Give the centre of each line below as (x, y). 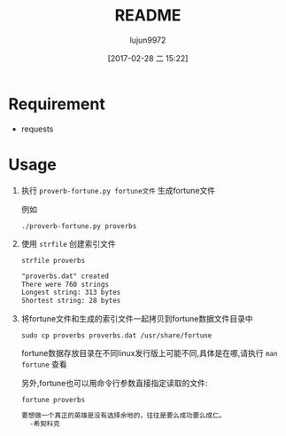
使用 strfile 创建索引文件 (68, 243)
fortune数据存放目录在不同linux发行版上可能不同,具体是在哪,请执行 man (149, 353)
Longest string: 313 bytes (71, 293)
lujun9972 (148, 40)
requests (37, 129)
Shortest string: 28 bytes (71, 301)
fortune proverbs (53, 400)
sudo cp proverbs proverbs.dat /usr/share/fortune (116, 336)
